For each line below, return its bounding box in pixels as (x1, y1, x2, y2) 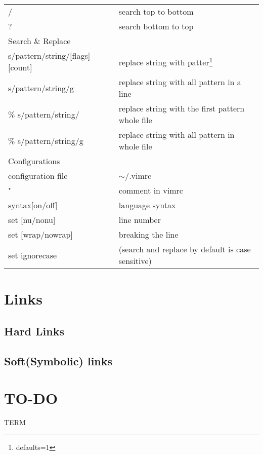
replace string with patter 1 (118, 54, 213, 68)
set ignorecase (8, 249, 57, 261)
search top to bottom (118, 6, 194, 17)
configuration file (8, 170, 68, 181)
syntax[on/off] (8, 199, 58, 211)
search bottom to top (118, 20, 194, 32)
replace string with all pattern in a (118, 76, 241, 88)
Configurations (8, 155, 60, 167)
